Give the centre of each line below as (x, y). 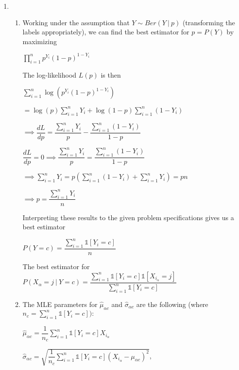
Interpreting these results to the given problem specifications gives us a (128, 217)
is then (111, 74)
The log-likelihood (50, 74)
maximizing (40, 41)
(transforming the (209, 22)
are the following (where (172, 304)
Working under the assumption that (76, 22)
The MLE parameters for (60, 304)
